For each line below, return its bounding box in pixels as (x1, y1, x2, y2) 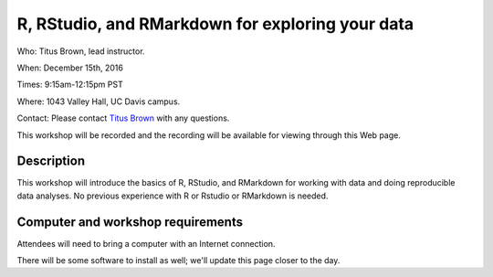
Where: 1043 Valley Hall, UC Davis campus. (16, 96, 181, 107)
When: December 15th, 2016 (16, 62, 123, 73)
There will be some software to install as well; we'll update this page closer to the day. (16, 255, 341, 266)
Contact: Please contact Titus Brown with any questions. (16, 112, 230, 123)
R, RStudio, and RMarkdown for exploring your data (16, 14, 414, 34)
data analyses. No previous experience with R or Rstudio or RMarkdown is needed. (16, 190, 329, 201)
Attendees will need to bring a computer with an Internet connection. (16, 238, 276, 249)
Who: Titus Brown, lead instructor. (16, 46, 145, 57)
